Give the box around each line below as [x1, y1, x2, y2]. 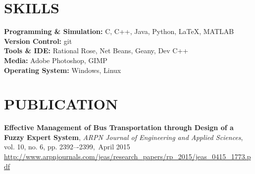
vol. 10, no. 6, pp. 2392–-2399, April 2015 [4, 141, 130, 152]
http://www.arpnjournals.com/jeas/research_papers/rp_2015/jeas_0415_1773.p [4, 151, 251, 161]
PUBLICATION [4, 94, 118, 114]
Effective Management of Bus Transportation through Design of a [4, 122, 234, 133]
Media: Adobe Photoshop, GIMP [4, 55, 107, 65]
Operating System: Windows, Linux [4, 65, 121, 75]
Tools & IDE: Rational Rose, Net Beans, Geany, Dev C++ [4, 45, 189, 56]
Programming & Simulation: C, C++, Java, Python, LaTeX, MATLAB [4, 26, 234, 36]
